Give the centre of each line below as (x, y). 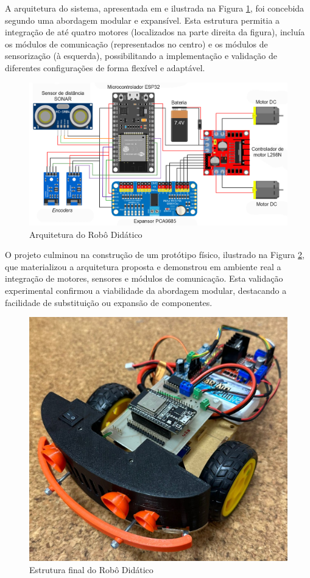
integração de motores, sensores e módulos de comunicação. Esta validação (144, 278)
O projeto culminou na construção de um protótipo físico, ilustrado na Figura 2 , (155, 255)
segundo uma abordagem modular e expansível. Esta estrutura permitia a (143, 20)
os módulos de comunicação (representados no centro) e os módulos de (136, 44)
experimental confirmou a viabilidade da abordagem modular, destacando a (146, 290)
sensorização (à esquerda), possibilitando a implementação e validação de (141, 56)
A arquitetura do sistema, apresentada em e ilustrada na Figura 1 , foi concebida (155, 8)
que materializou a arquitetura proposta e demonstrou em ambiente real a (143, 266)
